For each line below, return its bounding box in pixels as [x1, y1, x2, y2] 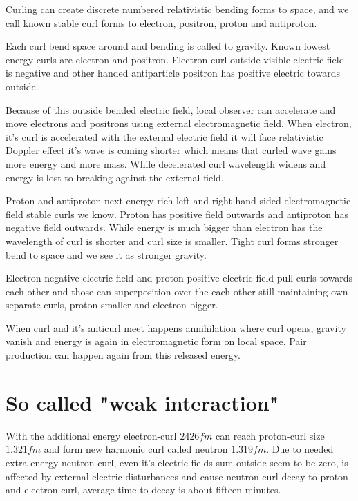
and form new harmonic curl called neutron [44, 442, 228, 456]
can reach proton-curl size [215, 428, 325, 442]
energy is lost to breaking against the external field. [6, 170, 224, 184]
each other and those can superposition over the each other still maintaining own [6, 284, 348, 298]
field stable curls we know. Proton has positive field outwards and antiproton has [6, 206, 348, 221]
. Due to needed [266, 442, 334, 456]
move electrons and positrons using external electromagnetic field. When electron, [6, 116, 352, 130]
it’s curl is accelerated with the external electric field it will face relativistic [6, 129, 323, 144]
